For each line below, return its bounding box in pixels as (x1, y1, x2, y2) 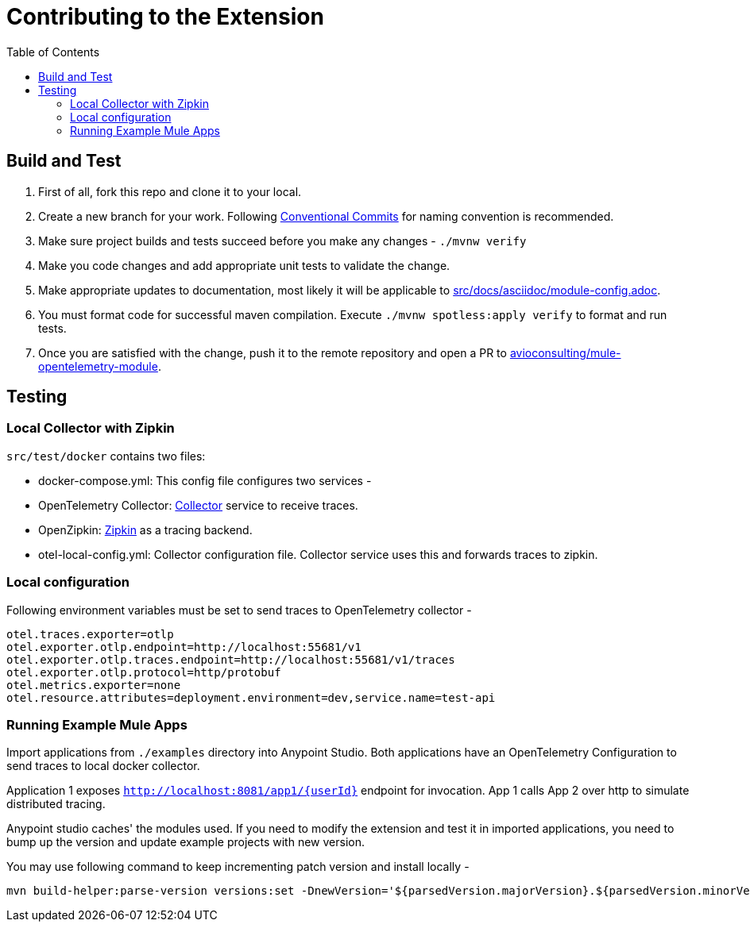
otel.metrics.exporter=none (6, 678, 181, 691)
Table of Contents (6, 44, 100, 59)
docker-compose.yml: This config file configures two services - (38, 473, 372, 487)
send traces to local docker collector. (6, 759, 200, 773)
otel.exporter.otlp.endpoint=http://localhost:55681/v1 (6, 640, 361, 653)
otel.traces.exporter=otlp (6, 627, 174, 641)
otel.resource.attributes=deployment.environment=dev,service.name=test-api (6, 691, 496, 704)
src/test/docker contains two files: (6, 449, 206, 463)
